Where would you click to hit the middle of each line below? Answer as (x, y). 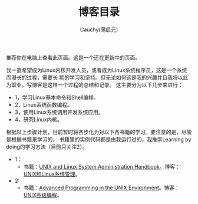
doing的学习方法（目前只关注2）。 (47, 147)
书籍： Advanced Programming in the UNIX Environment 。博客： (101, 187)
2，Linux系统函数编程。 (43, 104)
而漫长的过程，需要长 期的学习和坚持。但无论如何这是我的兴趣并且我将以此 (97, 77)
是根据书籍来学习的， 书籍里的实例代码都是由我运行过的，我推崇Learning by (99, 139)
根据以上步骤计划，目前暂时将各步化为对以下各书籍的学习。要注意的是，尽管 (99, 132)
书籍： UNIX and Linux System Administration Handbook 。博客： (102, 166)
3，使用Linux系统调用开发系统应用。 (59, 112)
